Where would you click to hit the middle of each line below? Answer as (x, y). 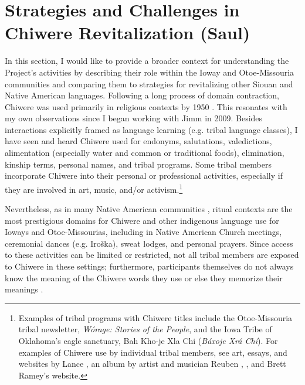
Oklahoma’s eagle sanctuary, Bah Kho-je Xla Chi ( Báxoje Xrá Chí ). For (148, 341)
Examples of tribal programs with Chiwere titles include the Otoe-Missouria (155, 317)
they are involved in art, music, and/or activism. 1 (94, 188)
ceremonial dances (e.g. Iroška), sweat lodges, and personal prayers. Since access (149, 243)
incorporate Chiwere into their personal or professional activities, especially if (144, 176)
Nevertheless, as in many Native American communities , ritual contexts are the (149, 209)
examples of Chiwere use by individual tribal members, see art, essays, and (153, 352)
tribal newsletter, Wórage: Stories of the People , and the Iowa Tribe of (145, 329)
